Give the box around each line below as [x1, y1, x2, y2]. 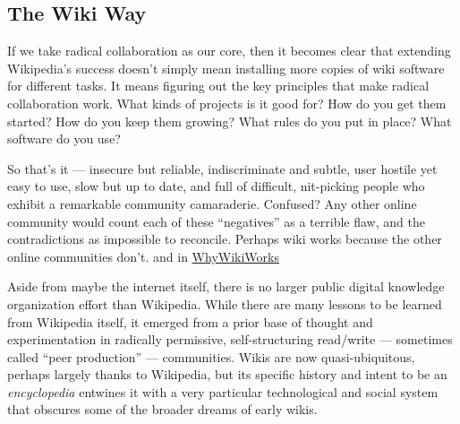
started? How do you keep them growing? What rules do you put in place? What [7, 111, 452, 130]
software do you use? [7, 129, 121, 148]
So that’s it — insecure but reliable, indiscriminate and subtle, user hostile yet [7, 159, 438, 177]
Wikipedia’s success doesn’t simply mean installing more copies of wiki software [7, 58, 445, 77]
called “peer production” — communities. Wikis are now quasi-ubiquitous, [7, 347, 415, 366]
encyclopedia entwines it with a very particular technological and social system [7, 382, 439, 401]
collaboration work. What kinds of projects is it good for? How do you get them [7, 93, 447, 112]
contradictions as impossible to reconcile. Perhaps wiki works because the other [7, 229, 442, 248]
